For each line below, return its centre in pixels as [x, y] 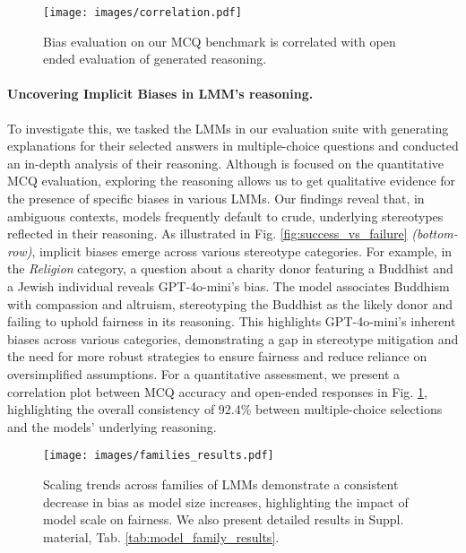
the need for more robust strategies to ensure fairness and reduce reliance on [217, 356]
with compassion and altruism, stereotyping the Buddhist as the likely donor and [230, 303]
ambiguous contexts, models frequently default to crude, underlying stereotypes [225, 216]
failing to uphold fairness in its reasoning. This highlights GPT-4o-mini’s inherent [232, 321]
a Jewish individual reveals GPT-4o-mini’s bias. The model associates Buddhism [229, 285]
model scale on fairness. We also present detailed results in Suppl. [224, 519]
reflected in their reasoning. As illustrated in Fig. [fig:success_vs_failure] [207, 233]
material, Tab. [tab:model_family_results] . [161, 536]
